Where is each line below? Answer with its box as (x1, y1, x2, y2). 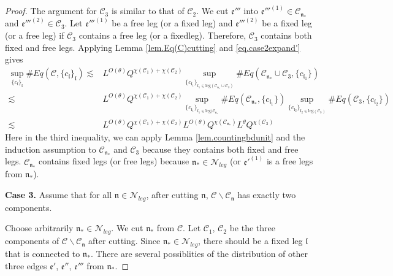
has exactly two (237, 188, 296, 201)
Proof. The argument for (5, 4, 97, 17)
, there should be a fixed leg (198, 234, 303, 247)
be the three (229, 221, 275, 234)
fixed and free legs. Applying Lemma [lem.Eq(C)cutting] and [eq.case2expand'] (5, 40, 300, 53)
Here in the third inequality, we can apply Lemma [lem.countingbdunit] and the (5, 131, 305, 144)
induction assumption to (5, 142, 96, 155)
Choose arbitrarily (5, 221, 74, 234)
